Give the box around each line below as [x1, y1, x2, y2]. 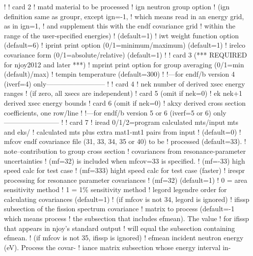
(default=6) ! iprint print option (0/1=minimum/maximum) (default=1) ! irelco [4, 40, 246, 50]
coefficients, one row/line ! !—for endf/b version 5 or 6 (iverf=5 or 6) [4, 107, 211, 117]
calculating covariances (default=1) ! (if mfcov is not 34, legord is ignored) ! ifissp [4, 194, 250, 204]
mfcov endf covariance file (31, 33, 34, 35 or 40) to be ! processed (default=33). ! [4, 136, 246, 146]
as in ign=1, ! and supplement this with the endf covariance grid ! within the [4, 21, 235, 31]
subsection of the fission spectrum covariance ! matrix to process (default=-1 [4, 203, 235, 214]
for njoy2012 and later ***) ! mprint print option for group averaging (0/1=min [4, 59, 244, 69]
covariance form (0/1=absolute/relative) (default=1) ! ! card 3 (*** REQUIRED [4, 49, 247, 59]
